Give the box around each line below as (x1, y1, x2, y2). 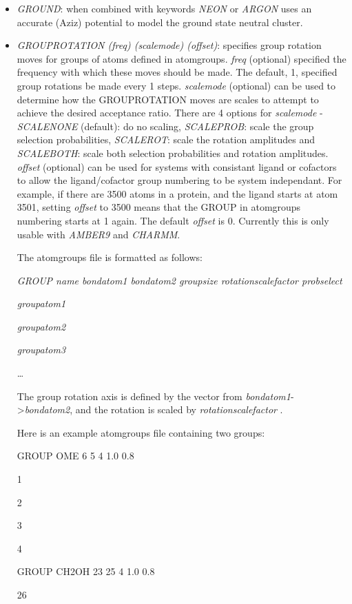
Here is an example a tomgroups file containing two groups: (17, 425, 265, 439)
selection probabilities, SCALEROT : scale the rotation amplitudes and (17, 132, 315, 147)
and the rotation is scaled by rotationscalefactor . (75, 402, 283, 417)
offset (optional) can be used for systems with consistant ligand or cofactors (17, 159, 337, 174)
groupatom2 (17, 319, 66, 333)
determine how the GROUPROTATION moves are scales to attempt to (17, 92, 319, 106)
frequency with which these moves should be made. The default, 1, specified (17, 65, 338, 79)
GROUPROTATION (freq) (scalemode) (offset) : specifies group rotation (17, 38, 322, 52)
